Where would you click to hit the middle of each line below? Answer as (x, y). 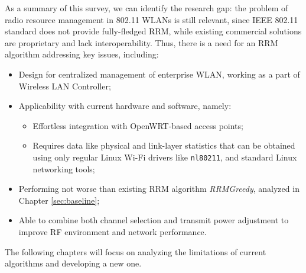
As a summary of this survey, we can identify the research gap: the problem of (147, 8)
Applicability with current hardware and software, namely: (125, 106)
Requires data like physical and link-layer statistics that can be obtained (164, 145)
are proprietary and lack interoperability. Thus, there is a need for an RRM (141, 42)
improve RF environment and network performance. (113, 231)
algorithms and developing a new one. (73, 263)
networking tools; (64, 168)
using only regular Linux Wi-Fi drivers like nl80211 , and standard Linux (165, 157)
